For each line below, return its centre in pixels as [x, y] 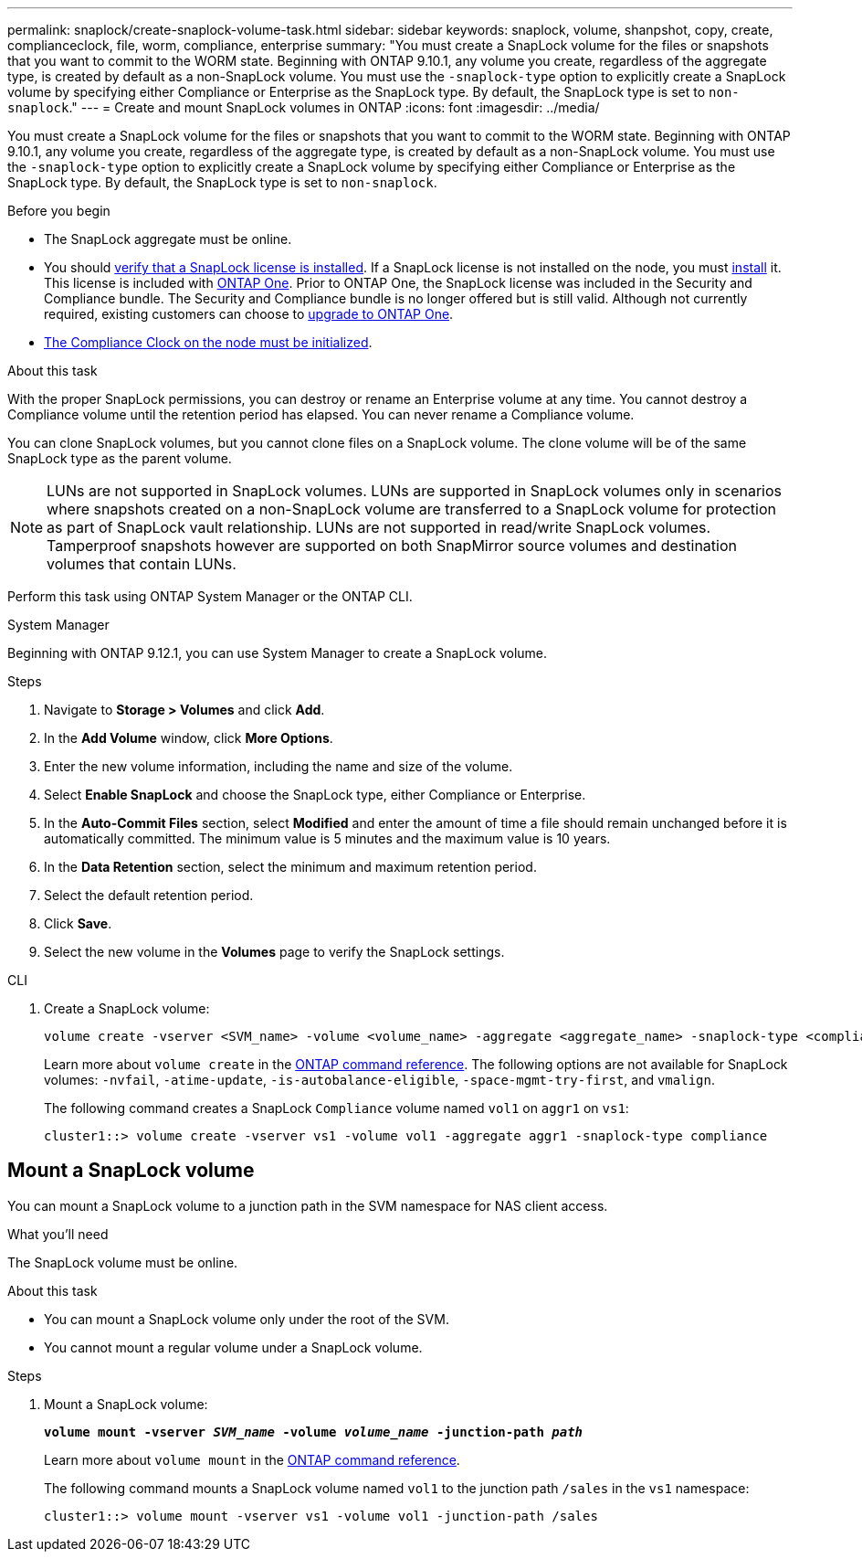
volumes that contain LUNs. [142, 564]
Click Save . [78, 923]
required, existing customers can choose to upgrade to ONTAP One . [249, 314]
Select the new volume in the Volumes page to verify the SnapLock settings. [274, 952]
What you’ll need [58, 1234]
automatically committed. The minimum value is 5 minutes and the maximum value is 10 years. [327, 838]
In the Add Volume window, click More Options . [189, 738]
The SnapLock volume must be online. [123, 1262]
